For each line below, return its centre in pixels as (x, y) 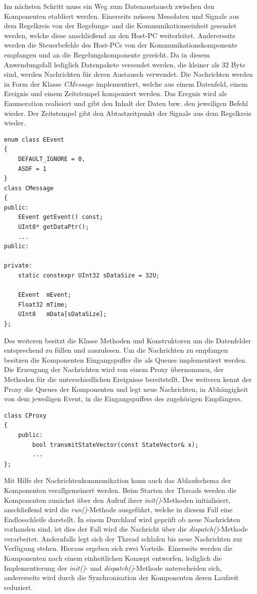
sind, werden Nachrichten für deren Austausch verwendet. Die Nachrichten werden (128, 74)
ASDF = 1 (32, 169)
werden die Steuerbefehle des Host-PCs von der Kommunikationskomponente (121, 45)
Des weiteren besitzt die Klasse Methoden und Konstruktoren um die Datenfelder (128, 340)
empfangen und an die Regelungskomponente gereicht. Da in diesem (107, 54)
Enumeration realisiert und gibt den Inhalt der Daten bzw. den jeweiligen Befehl (126, 103)
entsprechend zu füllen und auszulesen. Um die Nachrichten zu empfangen (116, 350)
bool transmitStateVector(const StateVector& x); (115, 445)
